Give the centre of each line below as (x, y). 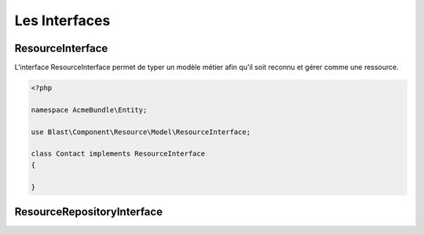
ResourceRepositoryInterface (89, 212)
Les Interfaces (62, 20)
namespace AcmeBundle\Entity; (89, 110)
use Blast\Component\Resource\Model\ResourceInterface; (141, 132)
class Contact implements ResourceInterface (118, 154)
